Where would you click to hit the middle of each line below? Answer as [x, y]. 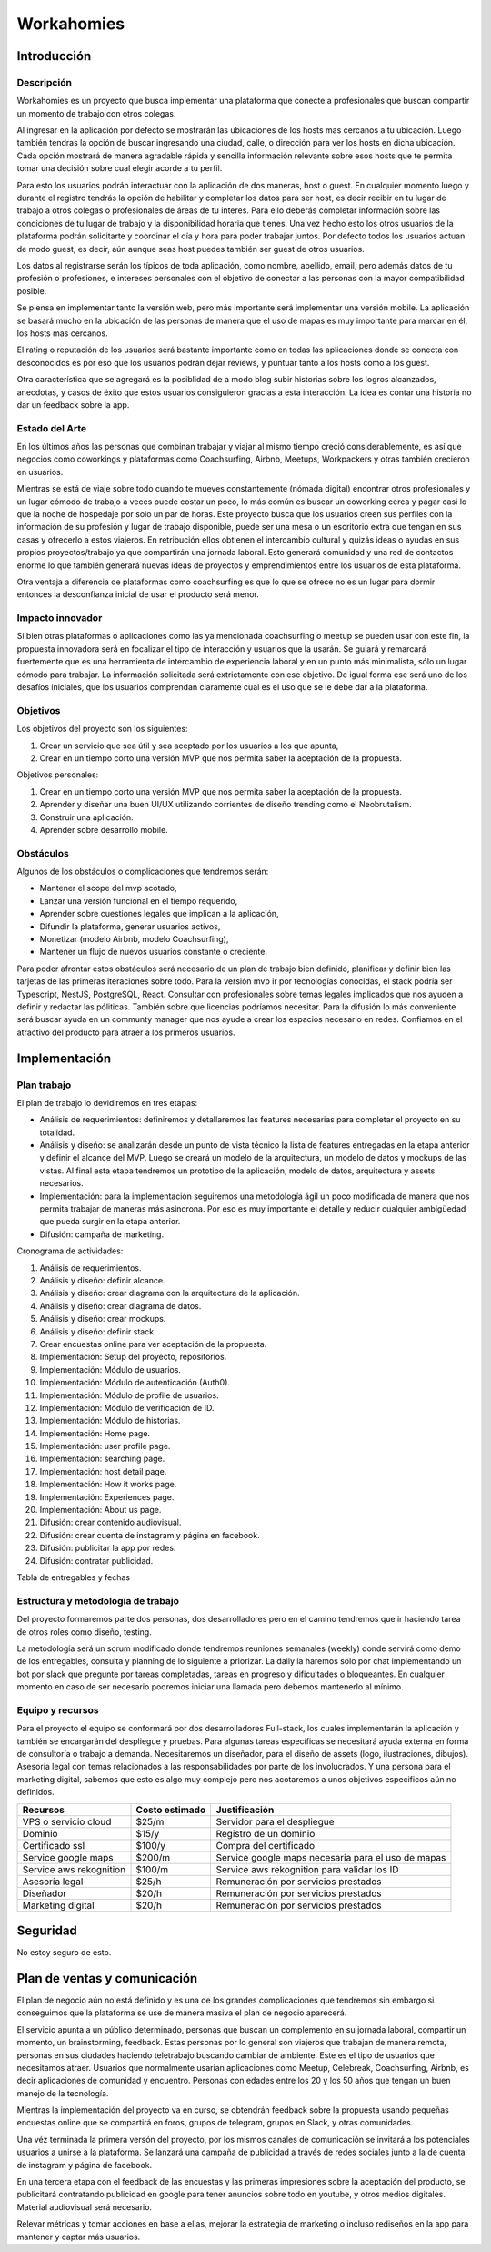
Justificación [245, 1810]
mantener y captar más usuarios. [79, 2237]
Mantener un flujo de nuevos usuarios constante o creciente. [154, 952]
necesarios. [61, 1183]
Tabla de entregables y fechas [74, 1577]
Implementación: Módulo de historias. [110, 1421]
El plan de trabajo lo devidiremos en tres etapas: [107, 1102]
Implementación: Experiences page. [107, 1496]
